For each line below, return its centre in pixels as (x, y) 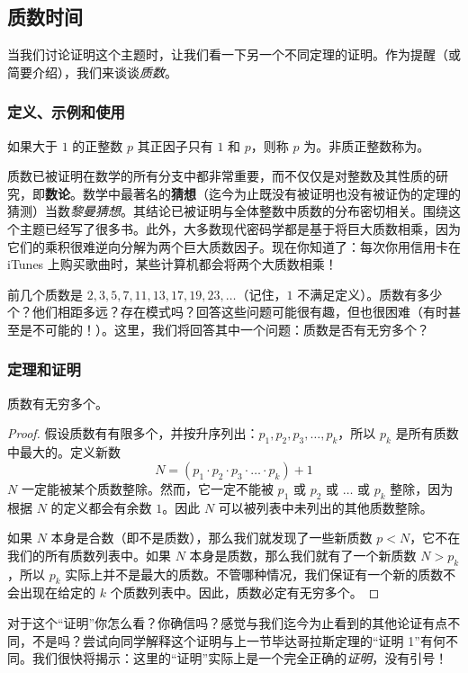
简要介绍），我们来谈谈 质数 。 (92, 72)
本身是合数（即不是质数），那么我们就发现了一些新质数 (211, 538)
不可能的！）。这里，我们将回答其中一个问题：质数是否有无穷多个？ (230, 329)
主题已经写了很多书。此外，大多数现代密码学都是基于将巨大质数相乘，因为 (240, 228)
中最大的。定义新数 (64, 452)
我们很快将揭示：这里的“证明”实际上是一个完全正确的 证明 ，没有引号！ (240, 658)
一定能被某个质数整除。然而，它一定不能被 (147, 488)
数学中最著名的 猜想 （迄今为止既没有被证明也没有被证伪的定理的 (271, 193)
